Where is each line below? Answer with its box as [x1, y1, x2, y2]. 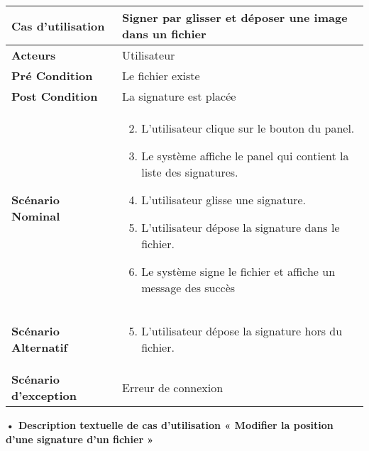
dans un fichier [122, 26, 206, 42]
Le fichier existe [122, 67, 200, 84]
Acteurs [11, 47, 56, 63]
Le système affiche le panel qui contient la [141, 147, 349, 164]
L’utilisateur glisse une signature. [141, 191, 306, 208]
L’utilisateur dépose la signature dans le [141, 219, 340, 235]
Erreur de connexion [122, 379, 224, 396]
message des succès [141, 279, 236, 296]
